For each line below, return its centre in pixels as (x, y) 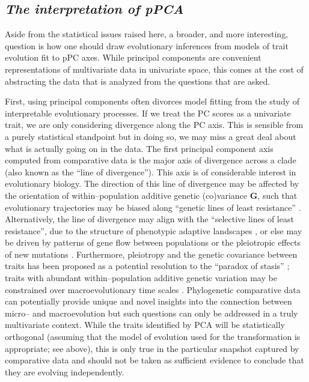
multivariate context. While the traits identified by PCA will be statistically (145, 325)
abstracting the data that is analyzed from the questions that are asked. (138, 81)
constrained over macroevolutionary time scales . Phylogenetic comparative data (153, 289)
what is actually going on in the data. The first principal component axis (139, 148)
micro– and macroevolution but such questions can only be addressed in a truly (151, 313)
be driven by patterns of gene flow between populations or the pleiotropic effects (153, 242)
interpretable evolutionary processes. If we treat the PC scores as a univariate (148, 113)
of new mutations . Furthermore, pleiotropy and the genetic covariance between (151, 254)
